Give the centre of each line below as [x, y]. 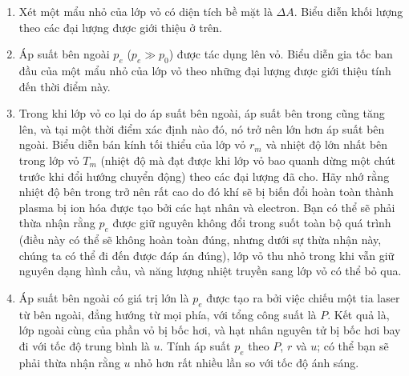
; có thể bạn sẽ [353, 345]
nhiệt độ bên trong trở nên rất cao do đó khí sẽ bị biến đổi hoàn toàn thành [206, 192]
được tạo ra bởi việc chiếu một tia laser [303, 297]
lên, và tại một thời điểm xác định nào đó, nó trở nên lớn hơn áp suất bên [202, 128]
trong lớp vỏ [49, 160]
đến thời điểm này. [65, 86]
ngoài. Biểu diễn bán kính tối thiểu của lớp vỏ [132, 144]
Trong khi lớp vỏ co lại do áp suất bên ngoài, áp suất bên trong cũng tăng [202, 113]
